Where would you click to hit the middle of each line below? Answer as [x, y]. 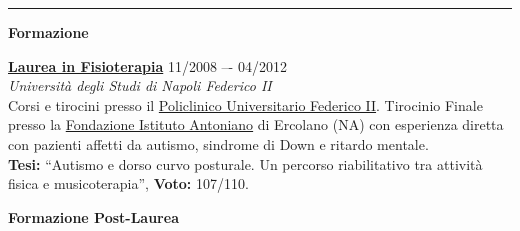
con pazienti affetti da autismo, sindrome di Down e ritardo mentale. [218, 143]
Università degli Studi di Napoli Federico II [140, 85]
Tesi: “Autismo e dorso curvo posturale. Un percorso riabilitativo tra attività [245, 163]
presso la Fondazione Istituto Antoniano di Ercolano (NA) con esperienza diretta [256, 124]
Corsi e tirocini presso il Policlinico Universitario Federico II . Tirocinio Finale [245, 104]
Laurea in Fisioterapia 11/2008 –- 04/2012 [147, 65]
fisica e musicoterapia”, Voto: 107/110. [128, 183]
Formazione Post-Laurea [93, 216]
